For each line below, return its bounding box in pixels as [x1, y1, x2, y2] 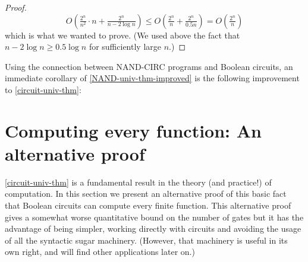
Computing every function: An [5, 118, 262, 142]
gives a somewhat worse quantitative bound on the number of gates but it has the [5, 210, 304, 223]
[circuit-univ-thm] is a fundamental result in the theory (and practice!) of [5, 175, 272, 188]
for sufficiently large [89, 40, 161, 53]
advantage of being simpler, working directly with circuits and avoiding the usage [5, 222, 301, 235]
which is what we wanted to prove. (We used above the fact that [5, 28, 240, 41]
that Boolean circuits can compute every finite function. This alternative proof [5, 199, 291, 212]
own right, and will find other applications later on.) [5, 245, 195, 258]
